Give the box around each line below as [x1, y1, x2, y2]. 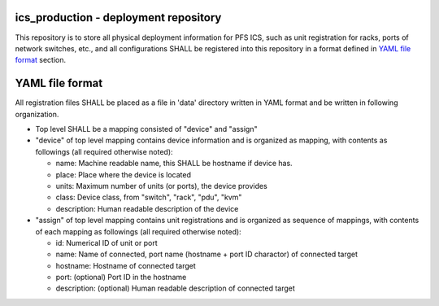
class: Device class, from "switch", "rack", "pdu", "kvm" [55, 192, 242, 203]
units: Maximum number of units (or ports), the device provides [55, 181, 267, 190]
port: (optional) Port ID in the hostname [55, 273, 187, 282]
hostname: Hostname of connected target [55, 260, 197, 270]
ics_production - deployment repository [15, 11, 222, 24]
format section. [15, 55, 67, 65]
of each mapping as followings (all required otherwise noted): [35, 226, 241, 236]
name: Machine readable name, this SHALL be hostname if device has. [55, 159, 293, 168]
